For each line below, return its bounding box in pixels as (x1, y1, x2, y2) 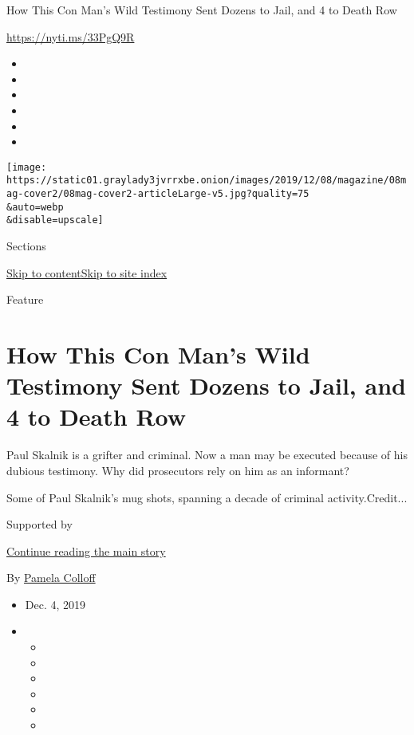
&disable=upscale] (6, 214, 104, 226)
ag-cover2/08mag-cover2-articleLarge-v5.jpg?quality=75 (6, 188, 310, 200)
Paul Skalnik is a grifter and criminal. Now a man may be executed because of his (6, 446, 408, 463)
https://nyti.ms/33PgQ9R (6, 28, 135, 45)
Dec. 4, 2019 (25, 595, 86, 612)
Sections (6, 238, 46, 254)
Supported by (6, 516, 73, 533)
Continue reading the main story (6, 542, 166, 559)
